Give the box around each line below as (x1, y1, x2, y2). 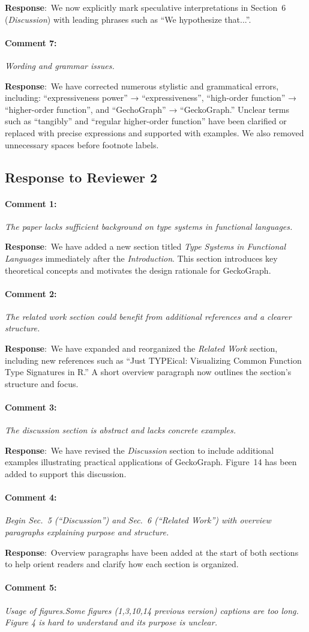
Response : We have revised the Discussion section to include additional (5, 444, 274, 456)
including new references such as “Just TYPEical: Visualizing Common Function (5, 354, 302, 366)
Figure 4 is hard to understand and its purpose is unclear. (5, 616, 217, 628)
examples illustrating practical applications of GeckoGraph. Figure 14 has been (5, 456, 297, 468)
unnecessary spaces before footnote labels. (5, 138, 159, 151)
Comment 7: (5, 36, 57, 49)
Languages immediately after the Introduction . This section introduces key (5, 251, 278, 264)
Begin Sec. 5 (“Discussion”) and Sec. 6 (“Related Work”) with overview (5, 514, 271, 526)
